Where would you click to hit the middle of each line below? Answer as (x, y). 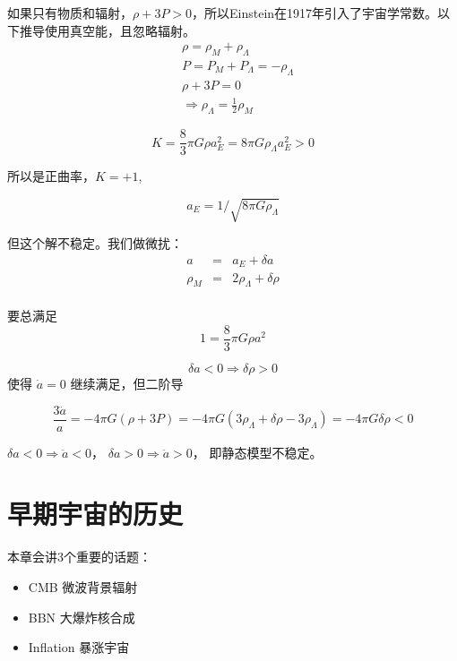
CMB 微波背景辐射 (83, 586)
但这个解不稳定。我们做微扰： (95, 243)
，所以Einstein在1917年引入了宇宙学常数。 (315, 13)
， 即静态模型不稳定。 (257, 452)
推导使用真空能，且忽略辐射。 (107, 30)
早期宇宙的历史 (95, 514)
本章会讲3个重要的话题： (79, 557)
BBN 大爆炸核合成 (82, 617)
